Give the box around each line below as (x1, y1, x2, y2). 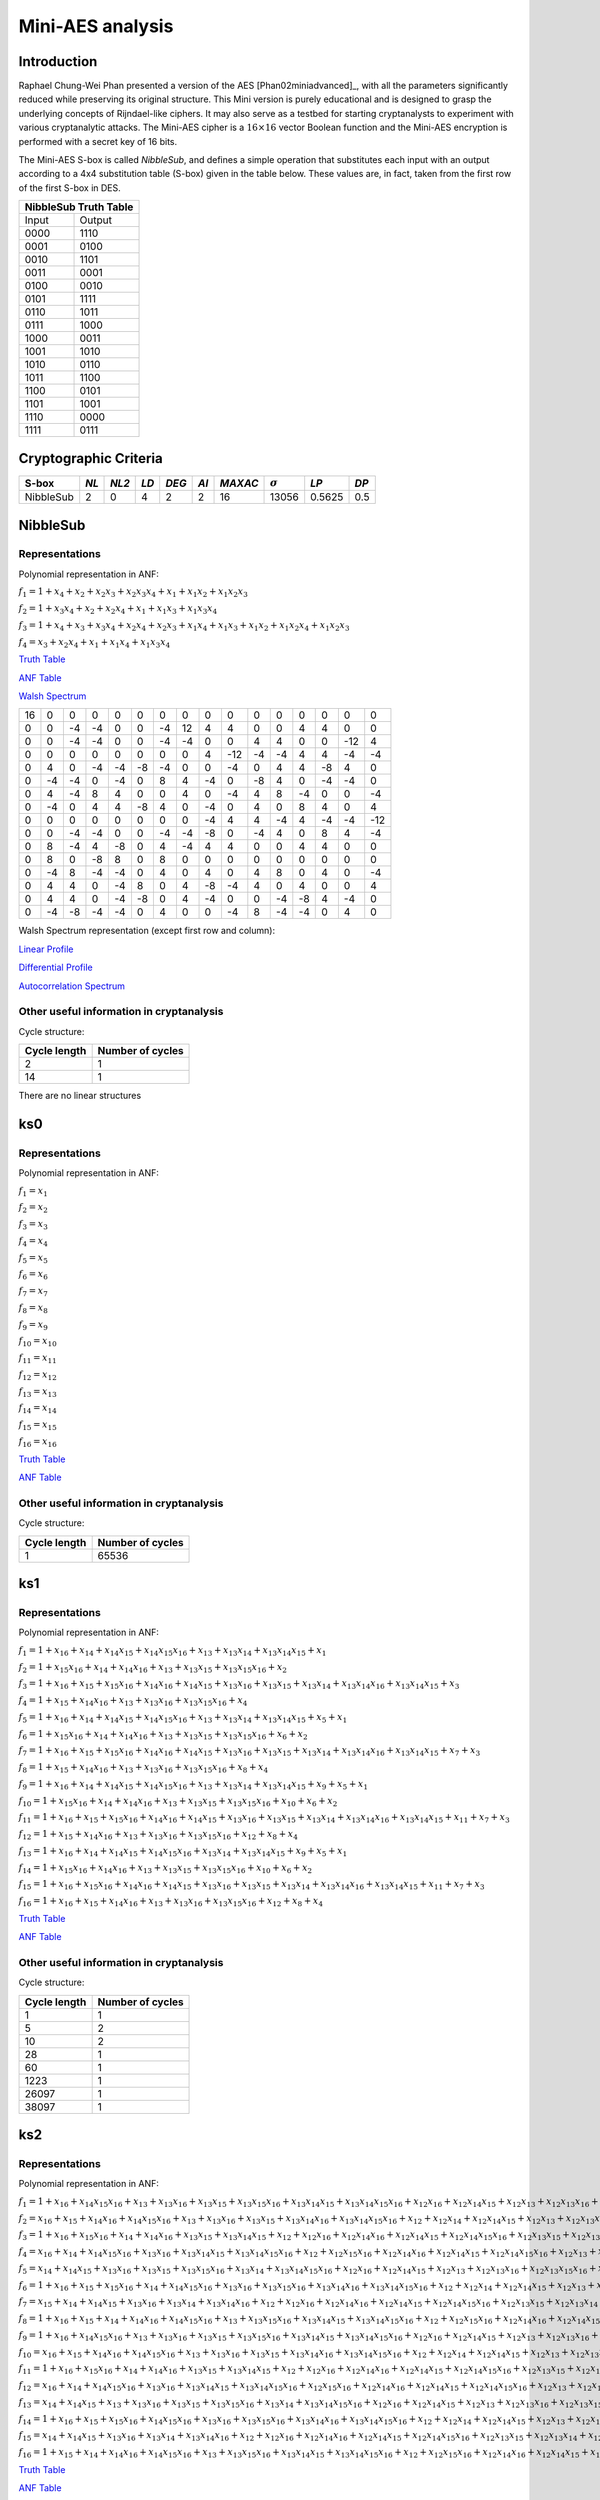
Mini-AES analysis (18, 15, 174, 37)
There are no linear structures (18, 1090, 142, 1102)
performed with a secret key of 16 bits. (18, 135, 178, 147)
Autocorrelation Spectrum (18, 980, 125, 992)
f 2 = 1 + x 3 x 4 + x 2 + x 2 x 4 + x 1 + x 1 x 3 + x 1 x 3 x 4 (18, 603, 218, 616)
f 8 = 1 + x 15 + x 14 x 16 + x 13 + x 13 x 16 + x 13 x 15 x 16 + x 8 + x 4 (18, 1761, 269, 1775)
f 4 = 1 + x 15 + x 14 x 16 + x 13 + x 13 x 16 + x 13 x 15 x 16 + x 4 (18, 1695, 248, 1708)
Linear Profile (18, 943, 74, 955)
